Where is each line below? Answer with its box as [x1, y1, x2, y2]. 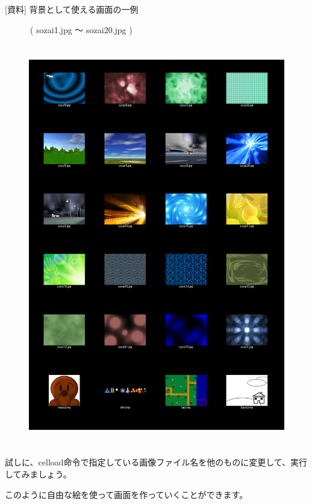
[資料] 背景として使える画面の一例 [5, 3, 139, 15]
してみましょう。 [5, 467, 72, 480]
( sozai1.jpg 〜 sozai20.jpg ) [30, 23, 133, 36]
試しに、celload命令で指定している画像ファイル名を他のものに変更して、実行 [5, 456, 308, 468]
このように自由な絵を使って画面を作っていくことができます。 [5, 488, 248, 500]
